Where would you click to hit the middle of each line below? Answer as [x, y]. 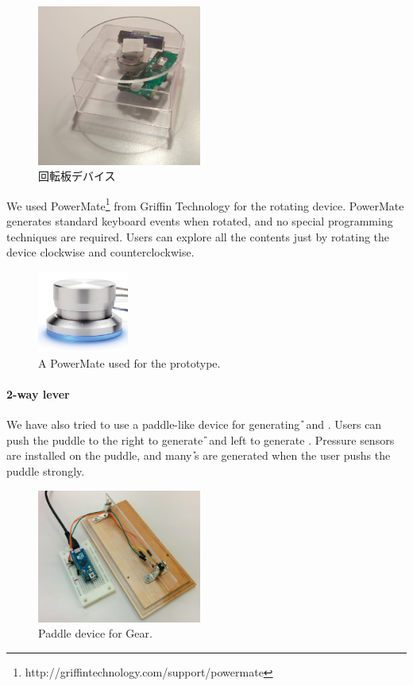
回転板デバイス [77, 176]
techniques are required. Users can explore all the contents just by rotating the [198, 236]
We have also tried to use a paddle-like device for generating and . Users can [194, 424]
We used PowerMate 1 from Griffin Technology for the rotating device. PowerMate [205, 204]
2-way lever [38, 394]
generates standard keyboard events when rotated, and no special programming [200, 221]
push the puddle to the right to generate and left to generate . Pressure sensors [201, 439]
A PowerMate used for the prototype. [129, 362]
